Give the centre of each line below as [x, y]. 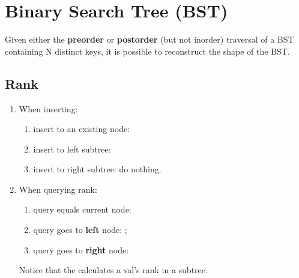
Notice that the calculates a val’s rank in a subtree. [113, 270]
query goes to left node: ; [80, 230]
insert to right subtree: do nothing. [97, 169]
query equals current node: [82, 209]
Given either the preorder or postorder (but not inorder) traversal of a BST [149, 39]
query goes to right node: [81, 249]
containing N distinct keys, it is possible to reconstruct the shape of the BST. [147, 51]
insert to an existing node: [82, 129]
